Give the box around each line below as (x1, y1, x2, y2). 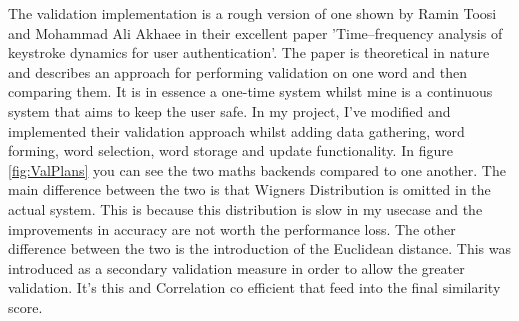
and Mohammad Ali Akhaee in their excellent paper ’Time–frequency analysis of (8, 22, 503, 43)
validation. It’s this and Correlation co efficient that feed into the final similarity (8, 277, 501, 298)
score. (8, 296, 43, 317)
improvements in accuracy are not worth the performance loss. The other (8, 218, 456, 239)
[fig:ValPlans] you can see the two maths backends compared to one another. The (8, 159, 506, 180)
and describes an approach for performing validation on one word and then (8, 61, 467, 82)
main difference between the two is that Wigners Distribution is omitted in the (8, 179, 491, 200)
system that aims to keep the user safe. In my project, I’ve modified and (8, 100, 451, 121)
